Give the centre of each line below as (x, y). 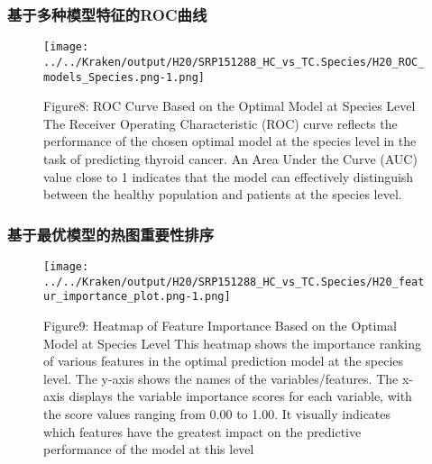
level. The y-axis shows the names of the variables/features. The (221, 378)
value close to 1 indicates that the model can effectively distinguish (229, 176)
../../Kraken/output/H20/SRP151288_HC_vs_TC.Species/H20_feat (234, 282)
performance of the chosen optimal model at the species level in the (230, 141)
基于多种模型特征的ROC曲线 (107, 14)
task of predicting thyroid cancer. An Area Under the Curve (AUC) (230, 158)
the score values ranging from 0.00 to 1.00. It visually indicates (217, 413)
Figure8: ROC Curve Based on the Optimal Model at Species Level (230, 106)
